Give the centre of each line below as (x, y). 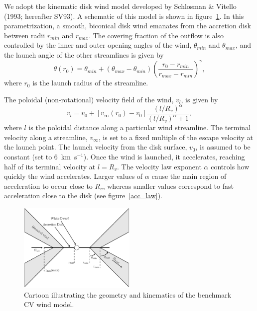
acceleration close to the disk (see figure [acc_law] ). (83, 195)
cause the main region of (189, 176)
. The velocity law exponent (159, 166)
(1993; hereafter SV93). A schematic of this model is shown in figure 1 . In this (124, 16)
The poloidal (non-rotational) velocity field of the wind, (89, 99)
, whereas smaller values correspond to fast (168, 186)
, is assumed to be (223, 147)
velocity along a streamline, (46, 137)
